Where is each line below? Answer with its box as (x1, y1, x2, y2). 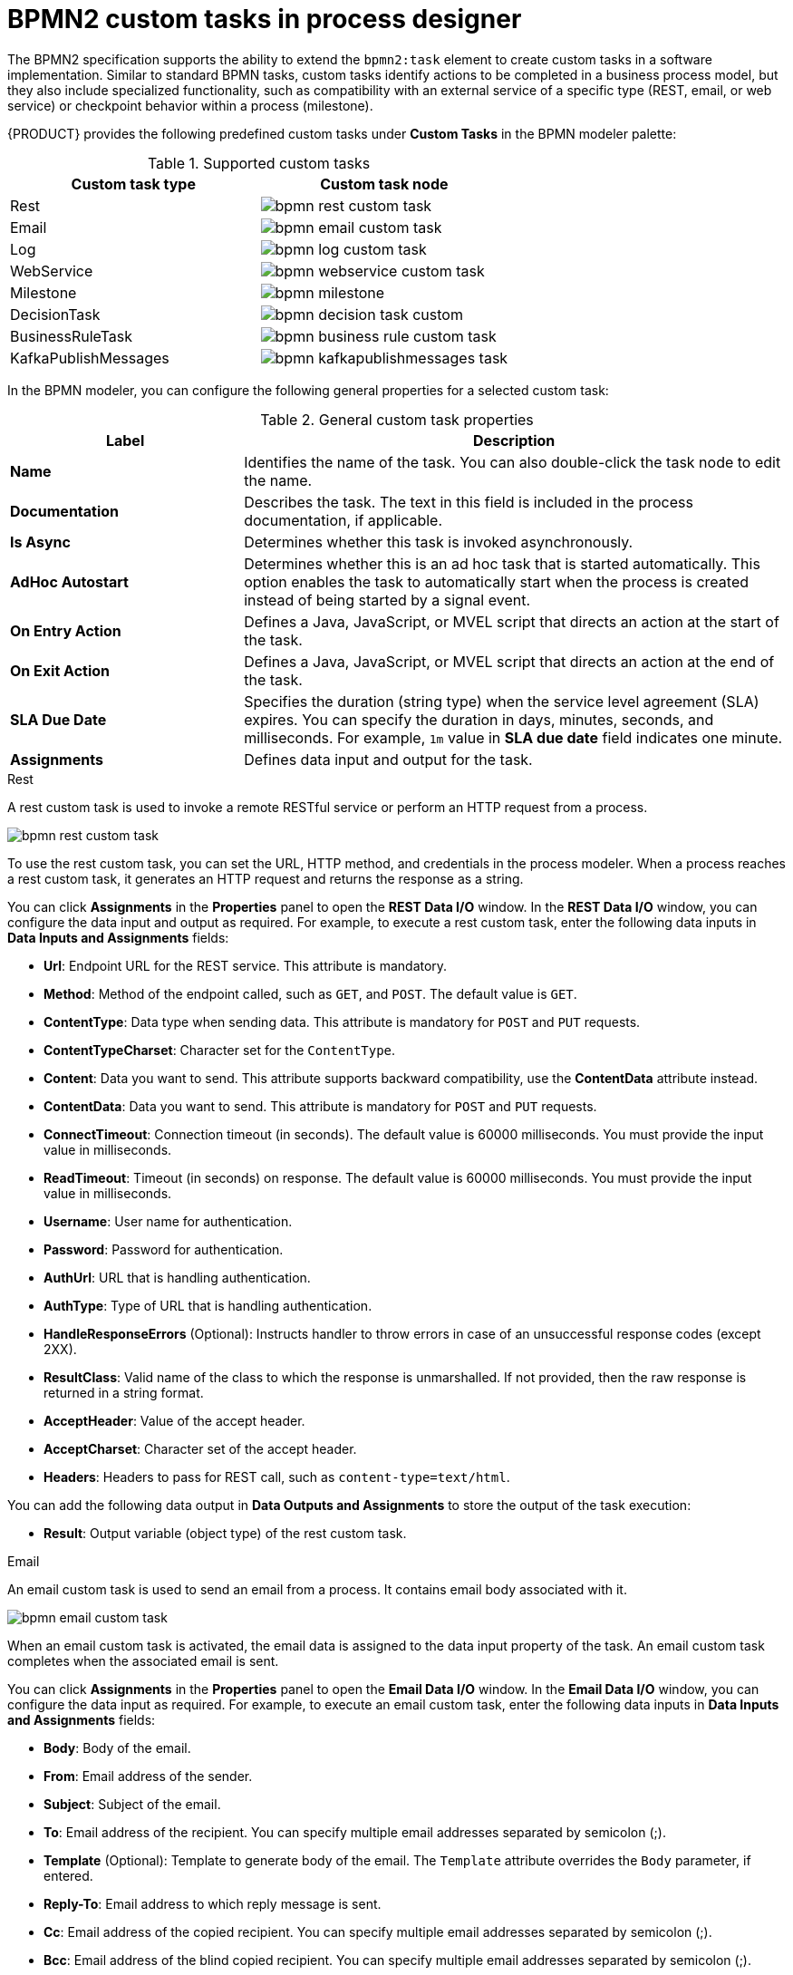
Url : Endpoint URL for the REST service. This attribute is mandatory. (44, 957, 448, 973)
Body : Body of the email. (44, 1739, 191, 1756)
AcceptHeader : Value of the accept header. (44, 1412, 305, 1428)
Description (472, 431, 556, 450)
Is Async (10, 532, 71, 551)
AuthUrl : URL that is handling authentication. (44, 1269, 311, 1285)
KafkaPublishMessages (10, 348, 169, 367)
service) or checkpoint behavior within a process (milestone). (7, 97, 373, 113)
